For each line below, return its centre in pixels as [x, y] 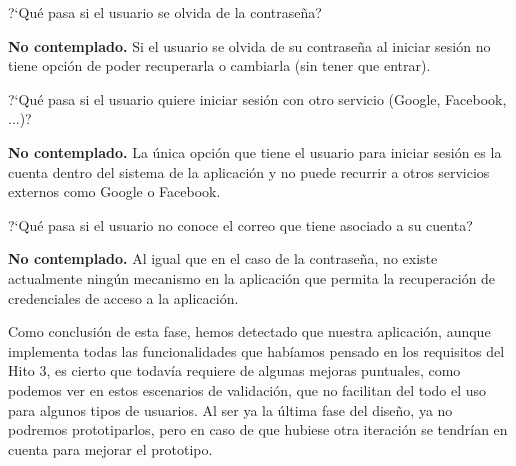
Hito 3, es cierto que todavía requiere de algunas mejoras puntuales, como [234, 370]
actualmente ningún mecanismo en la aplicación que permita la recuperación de [252, 277]
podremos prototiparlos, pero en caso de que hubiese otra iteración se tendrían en [258, 429]
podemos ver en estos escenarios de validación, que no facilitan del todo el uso [247, 389]
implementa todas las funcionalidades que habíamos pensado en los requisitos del [256, 350]
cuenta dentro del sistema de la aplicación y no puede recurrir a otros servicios [249, 171]
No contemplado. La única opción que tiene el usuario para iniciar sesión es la [255, 151]
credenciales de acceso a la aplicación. [123, 297]
